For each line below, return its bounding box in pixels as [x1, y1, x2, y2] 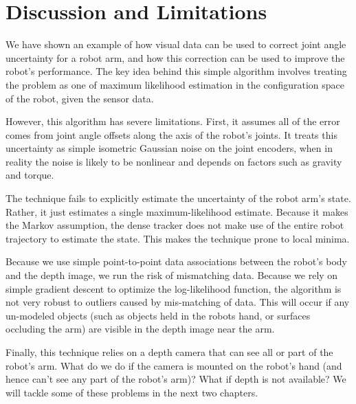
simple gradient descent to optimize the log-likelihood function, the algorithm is [5, 281, 342, 295]
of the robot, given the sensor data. [5, 91, 154, 105]
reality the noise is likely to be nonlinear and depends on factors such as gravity [5, 154, 342, 168]
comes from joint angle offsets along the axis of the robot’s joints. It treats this [5, 127, 337, 142]
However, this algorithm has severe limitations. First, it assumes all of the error [5, 114, 340, 128]
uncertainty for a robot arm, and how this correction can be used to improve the [5, 50, 345, 65]
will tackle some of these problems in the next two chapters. [5, 385, 258, 399]
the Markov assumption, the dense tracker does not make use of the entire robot [5, 218, 344, 232]
